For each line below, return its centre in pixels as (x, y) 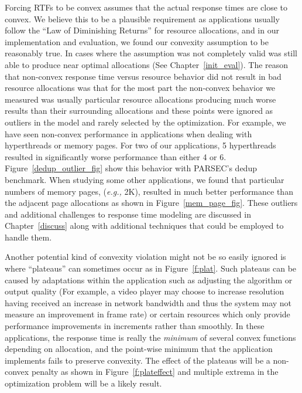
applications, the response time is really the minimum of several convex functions (150, 337)
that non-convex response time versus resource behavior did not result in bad (143, 76)
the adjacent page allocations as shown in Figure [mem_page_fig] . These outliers (151, 203)
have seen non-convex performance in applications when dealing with (128, 133)
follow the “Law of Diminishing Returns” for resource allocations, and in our (142, 30)
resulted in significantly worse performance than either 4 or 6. (116, 156)
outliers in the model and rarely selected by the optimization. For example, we (145, 122)
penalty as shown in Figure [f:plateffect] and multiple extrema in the (155, 372)
